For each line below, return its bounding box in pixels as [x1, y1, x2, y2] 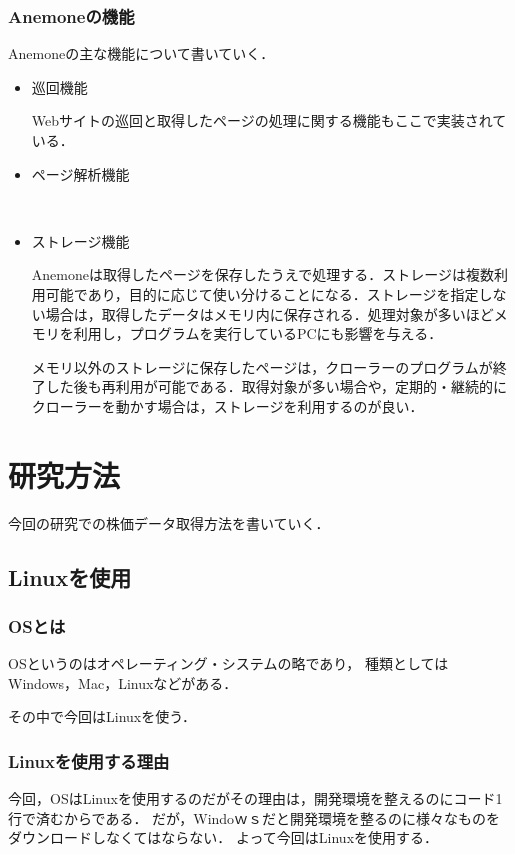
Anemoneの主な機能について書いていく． [8, 43, 275, 64]
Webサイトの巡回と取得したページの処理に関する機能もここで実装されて [31, 110, 507, 131]
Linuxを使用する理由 [8, 748, 170, 773]
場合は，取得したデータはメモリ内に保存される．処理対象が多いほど [45, 303, 494, 324]
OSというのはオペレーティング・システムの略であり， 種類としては [8, 653, 449, 674]
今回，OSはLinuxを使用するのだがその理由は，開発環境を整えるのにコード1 [8, 788, 503, 809]
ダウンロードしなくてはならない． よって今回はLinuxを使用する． [8, 827, 439, 848]
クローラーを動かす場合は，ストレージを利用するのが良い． [31, 395, 424, 416]
